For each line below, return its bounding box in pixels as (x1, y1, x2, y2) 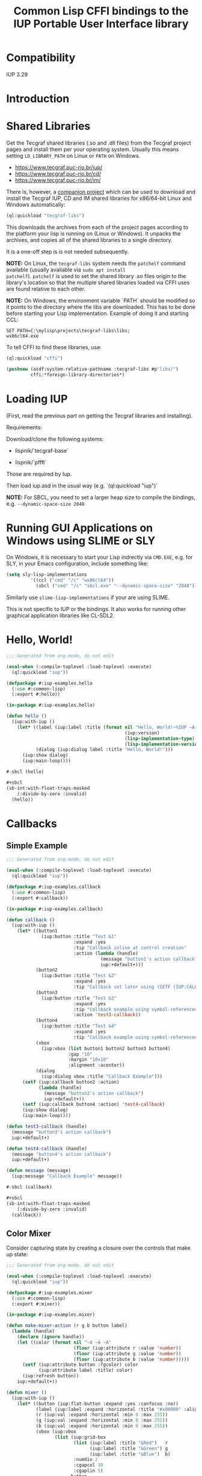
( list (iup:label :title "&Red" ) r (73, 1440, 168, 1446)
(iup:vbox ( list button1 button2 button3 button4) (41, 1046, 171, 1052)
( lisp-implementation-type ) (124, 736, 195, 742)
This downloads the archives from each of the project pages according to (6, 223, 189, 231)
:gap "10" (68, 1051, 93, 1057)
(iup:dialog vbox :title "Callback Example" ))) (41, 1073, 163, 1079)
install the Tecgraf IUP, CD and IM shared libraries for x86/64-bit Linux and (6, 194, 192, 202)
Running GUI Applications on (6, 521, 153, 535)
